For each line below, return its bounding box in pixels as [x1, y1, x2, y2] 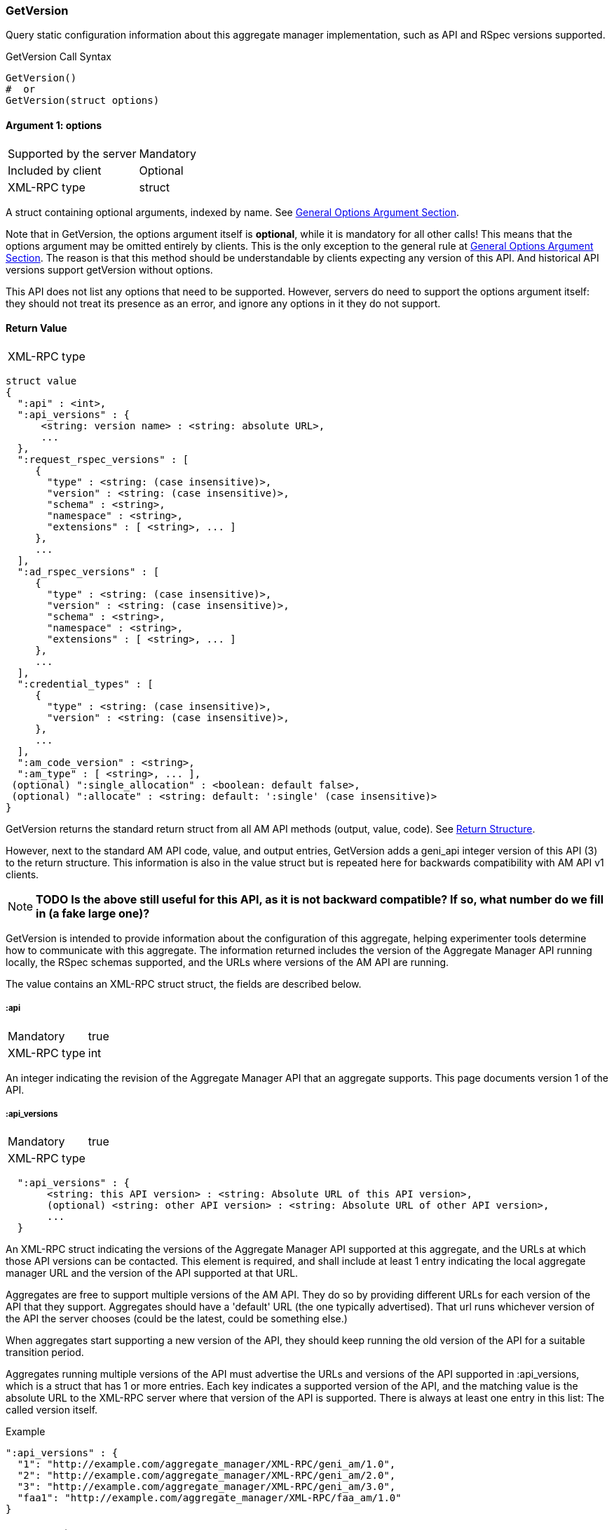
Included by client [8, 163, 102, 177]
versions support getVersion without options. [6, 263, 213, 276]
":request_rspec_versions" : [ [17, 453, 189, 465]
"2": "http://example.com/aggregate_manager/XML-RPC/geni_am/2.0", [17, 1470, 396, 1482]
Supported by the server [8, 146, 137, 161]
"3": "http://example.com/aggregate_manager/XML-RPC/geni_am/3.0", [17, 1481, 396, 1493]
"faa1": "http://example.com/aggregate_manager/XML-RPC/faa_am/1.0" [17, 1492, 402, 1504]
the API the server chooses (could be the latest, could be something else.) [6, 1313, 348, 1325]
